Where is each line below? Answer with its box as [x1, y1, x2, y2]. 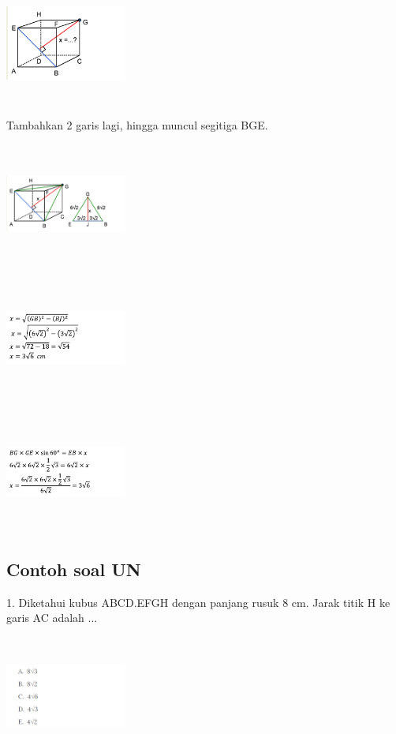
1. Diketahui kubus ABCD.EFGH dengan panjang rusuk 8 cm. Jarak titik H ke [6, 594, 390, 610]
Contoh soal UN [6, 557, 141, 582]
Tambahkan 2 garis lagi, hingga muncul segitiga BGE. [6, 116, 268, 133]
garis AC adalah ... [6, 609, 98, 626]
